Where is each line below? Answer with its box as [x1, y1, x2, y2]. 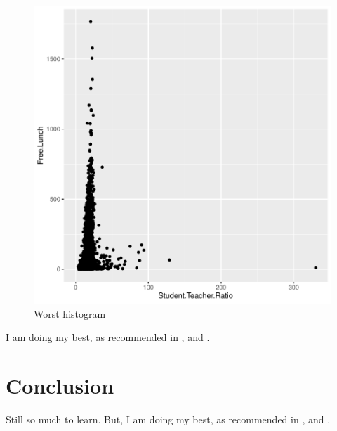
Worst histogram [34, 306, 106, 321]
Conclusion [6, 371, 114, 399]
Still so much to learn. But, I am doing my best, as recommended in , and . [6, 411, 331, 426]
